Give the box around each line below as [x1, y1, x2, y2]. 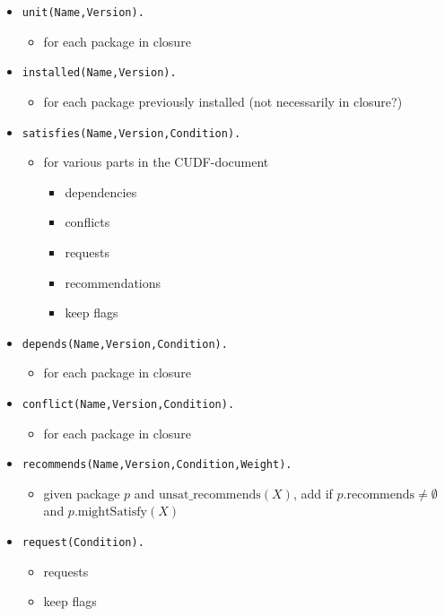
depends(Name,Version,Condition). [22, 337, 228, 351]
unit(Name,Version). [22, 6, 144, 19]
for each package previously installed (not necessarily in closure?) [43, 91, 403, 110]
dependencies [65, 182, 137, 201]
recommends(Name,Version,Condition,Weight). [22, 458, 292, 472]
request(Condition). [22, 536, 144, 550]
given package [43, 483, 120, 502]
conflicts [65, 213, 110, 231]
